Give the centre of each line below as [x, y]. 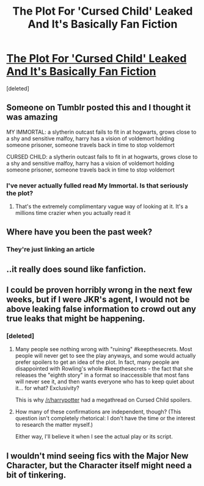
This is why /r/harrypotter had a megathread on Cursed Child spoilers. [104, 400]
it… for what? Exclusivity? [47, 388]
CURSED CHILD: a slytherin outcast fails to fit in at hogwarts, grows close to [102, 156]
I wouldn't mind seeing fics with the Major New [97, 456]
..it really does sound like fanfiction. [76, 269]
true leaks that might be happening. [76, 319]
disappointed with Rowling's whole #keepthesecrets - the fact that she [104, 369]
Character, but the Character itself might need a [99, 465]
